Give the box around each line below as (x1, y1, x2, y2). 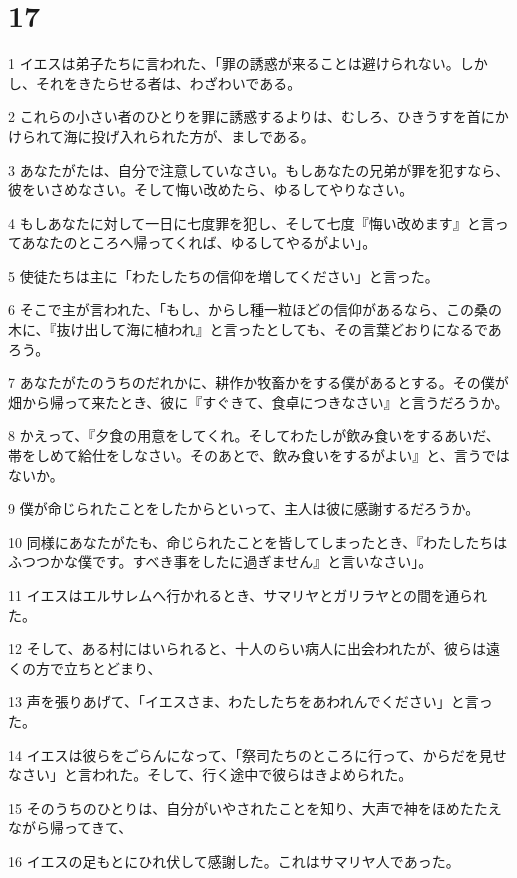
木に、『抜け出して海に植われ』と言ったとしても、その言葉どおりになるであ (8, 319, 502, 340)
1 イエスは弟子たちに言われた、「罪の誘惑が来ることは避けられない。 (8, 53, 460, 74)
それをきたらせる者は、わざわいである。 (35, 72, 302, 93)
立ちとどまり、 (63, 657, 162, 678)
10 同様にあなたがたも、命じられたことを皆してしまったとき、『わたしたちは (8, 531, 508, 552)
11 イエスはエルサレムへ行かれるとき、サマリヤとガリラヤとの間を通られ (8, 585, 488, 605)
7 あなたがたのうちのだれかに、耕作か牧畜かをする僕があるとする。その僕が (8, 372, 509, 393)
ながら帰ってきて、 (8, 817, 133, 838)
